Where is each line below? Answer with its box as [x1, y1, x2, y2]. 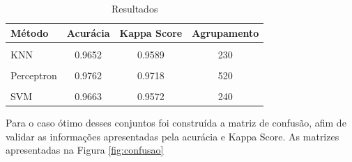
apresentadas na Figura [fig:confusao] [6, 143, 164, 157]
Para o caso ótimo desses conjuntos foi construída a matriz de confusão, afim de [6, 115, 346, 129]
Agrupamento [192, 25, 259, 40]
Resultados [111, 1, 158, 15]
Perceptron [10, 67, 57, 82]
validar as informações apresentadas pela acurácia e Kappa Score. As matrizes [6, 129, 339, 143]
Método [10, 25, 49, 40]
